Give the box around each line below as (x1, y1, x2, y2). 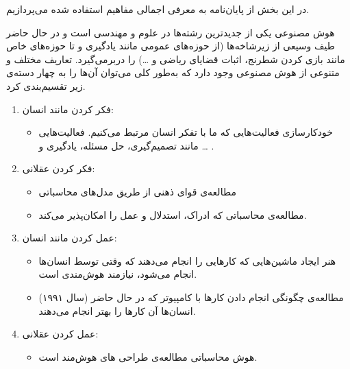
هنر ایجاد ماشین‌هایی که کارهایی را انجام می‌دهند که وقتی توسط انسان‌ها (38, 253, 336, 267)
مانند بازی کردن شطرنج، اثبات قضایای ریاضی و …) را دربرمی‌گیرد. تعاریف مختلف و (6, 51, 345, 66)
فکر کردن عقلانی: (22, 161, 95, 176)
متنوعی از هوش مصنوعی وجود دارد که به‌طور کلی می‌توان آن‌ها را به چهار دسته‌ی (6, 65, 340, 80)
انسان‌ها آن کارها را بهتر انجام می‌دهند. (38, 303, 196, 318)
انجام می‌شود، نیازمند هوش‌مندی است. (38, 267, 197, 281)
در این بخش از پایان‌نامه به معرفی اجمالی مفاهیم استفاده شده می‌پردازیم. (6, 2, 310, 16)
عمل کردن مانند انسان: (22, 230, 117, 245)
